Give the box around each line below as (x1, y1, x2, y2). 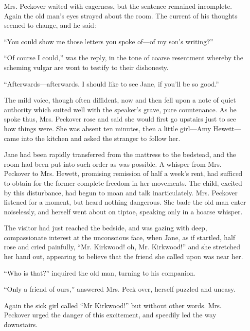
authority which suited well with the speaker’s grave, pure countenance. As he (4, 104, 237, 114)
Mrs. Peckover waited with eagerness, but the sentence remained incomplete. (4, 1, 232, 11)
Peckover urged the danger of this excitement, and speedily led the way (4, 310, 216, 320)
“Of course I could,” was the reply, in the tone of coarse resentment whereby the (4, 52, 243, 63)
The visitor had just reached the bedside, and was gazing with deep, (4, 223, 207, 233)
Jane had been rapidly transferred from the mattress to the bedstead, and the (4, 149, 236, 159)
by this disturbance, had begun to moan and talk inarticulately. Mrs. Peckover (4, 187, 238, 197)
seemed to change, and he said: (4, 20, 96, 30)
